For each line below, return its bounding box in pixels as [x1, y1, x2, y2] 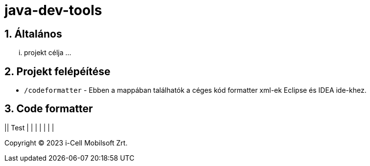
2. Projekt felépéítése [4, 65, 111, 78]
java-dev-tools [4, 2, 102, 19]
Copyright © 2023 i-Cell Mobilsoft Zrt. [4, 138, 128, 147]
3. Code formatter [4, 103, 93, 115]
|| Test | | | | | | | [4, 123, 54, 132]
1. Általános [4, 27, 62, 40]
